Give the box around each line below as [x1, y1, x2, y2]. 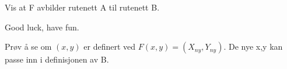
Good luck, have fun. [5, 20, 79, 33]
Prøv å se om [5, 40, 52, 53]
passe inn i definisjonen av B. [5, 53, 109, 65]
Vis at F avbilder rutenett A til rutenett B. [5, 1, 160, 13]
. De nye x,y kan [223, 40, 283, 53]
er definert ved [83, 40, 136, 53]
